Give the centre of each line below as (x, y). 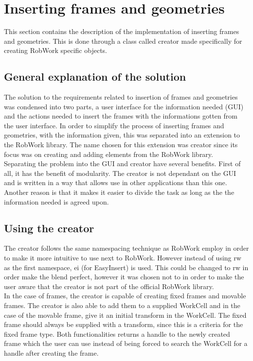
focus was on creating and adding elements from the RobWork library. (108, 154)
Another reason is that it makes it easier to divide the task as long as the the (119, 192)
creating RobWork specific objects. (55, 50)
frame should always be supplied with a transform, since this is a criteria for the (124, 324)
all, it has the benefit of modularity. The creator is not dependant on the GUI (120, 173)
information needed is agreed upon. (56, 201)
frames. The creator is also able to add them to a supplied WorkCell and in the (122, 305)
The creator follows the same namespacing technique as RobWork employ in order (126, 248)
